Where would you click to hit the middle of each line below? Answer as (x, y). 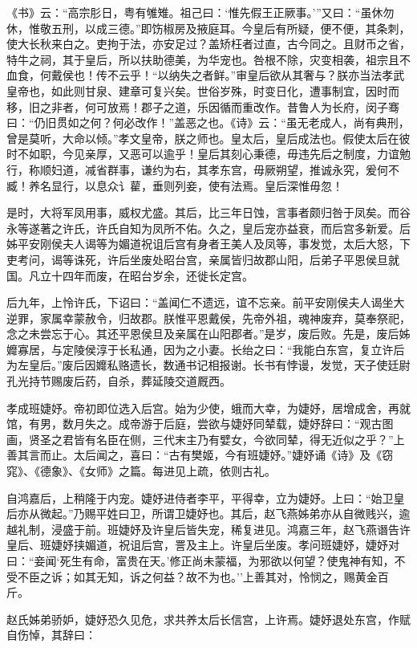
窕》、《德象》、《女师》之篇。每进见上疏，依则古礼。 (141, 471)
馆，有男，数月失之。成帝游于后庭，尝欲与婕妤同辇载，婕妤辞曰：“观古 (194, 424)
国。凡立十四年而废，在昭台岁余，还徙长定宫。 (130, 275)
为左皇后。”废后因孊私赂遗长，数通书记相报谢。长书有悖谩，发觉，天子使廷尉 (208, 365)
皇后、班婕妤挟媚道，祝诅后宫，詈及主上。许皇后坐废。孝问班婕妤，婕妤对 (203, 545)
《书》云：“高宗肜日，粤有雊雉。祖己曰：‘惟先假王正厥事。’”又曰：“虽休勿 (200, 12)
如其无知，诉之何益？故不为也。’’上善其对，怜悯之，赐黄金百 (231, 576)
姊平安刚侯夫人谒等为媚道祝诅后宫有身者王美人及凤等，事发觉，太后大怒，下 (208, 244)
